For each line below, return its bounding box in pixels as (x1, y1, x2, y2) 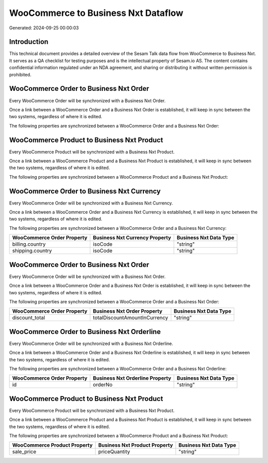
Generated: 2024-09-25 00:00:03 (9, 25, 79, 31)
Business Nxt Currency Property (92, 234, 171, 241)
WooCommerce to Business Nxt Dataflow (9, 7, 184, 18)
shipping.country (12, 247, 52, 254)
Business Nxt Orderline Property (92, 375, 171, 382)
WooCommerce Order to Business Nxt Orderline (9, 328, 161, 336)
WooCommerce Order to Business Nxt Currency (9, 187, 161, 196)
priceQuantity (98, 448, 130, 455)
